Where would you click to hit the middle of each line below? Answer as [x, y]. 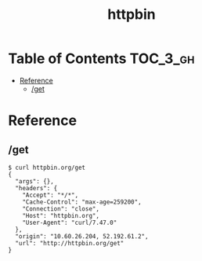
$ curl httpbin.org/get [47, 167]
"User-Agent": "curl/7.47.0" [70, 222]
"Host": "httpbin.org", [61, 215]
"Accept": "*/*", [50, 195]
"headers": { [36, 188]
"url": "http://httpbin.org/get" [70, 243]
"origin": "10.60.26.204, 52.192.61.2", [82, 236]
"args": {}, [35, 181]
